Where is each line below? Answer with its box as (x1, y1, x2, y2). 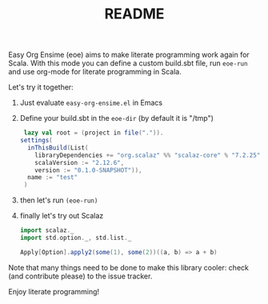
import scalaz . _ (19, 226, 74, 234)
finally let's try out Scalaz (19, 211, 104, 221)
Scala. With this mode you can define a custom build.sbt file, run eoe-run (8, 58, 248, 68)
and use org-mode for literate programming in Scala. (8, 67, 182, 77)
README (104, 5, 165, 23)
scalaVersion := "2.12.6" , (34, 158, 125, 166)
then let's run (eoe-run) (19, 195, 98, 205)
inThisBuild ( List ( (27, 143, 89, 152)
